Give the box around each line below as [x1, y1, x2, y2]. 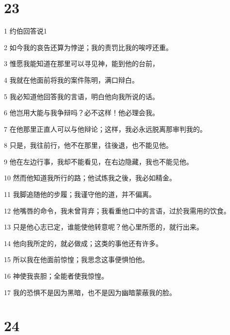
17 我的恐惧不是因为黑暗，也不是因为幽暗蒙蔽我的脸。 [4, 287, 176, 297]
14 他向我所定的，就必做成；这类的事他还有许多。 [4, 238, 163, 248]
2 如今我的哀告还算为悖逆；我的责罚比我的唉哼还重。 [4, 42, 173, 52]
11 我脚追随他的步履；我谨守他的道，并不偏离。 [4, 189, 156, 199]
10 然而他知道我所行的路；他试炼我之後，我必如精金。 [4, 173, 176, 183]
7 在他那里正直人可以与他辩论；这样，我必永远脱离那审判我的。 [4, 123, 207, 134]
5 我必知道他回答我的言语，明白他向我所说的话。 [4, 91, 159, 101]
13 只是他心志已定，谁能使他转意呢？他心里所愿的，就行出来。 [4, 222, 203, 232]
